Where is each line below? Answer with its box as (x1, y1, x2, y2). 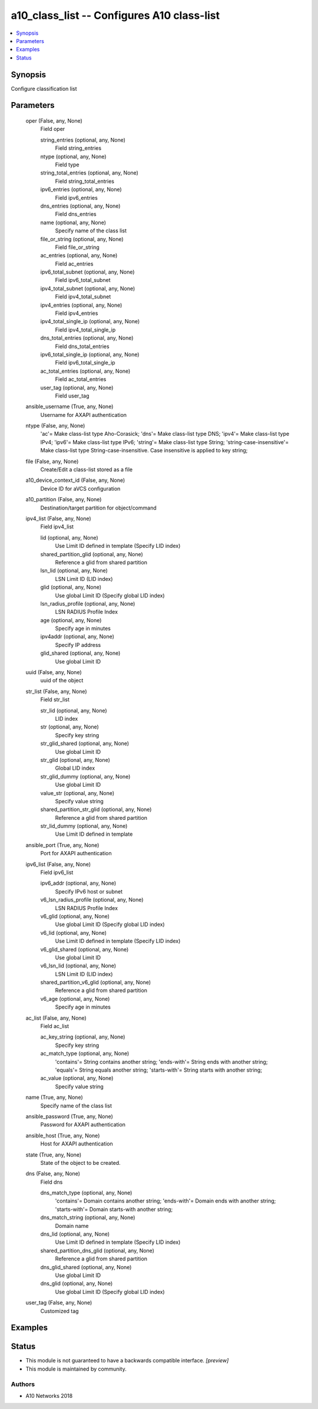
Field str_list (40, 696, 70, 703)
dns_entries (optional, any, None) (40, 202, 121, 209)
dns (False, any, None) (25, 1170, 81, 1177)
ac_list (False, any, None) (25, 1014, 87, 1022)
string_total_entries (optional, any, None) (40, 169, 138, 176)
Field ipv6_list (40, 869, 74, 876)
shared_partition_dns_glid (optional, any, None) (40, 1247, 154, 1254)
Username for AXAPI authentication (40, 411, 127, 418)
